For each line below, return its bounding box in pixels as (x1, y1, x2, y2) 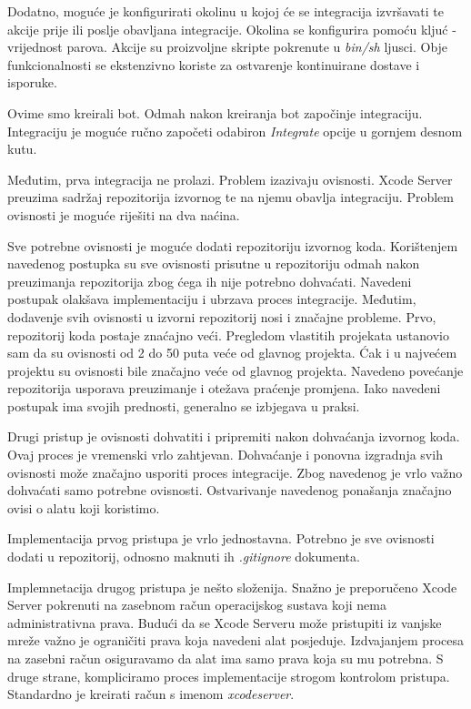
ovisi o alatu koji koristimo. (7, 498, 160, 517)
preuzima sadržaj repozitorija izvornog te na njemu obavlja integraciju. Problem (7, 187, 454, 207)
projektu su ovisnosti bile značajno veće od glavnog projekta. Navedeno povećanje (7, 360, 464, 380)
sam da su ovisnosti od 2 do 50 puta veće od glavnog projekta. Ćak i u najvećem (7, 343, 457, 362)
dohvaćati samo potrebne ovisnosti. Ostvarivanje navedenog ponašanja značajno (7, 481, 452, 500)
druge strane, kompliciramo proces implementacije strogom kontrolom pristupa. (7, 666, 450, 685)
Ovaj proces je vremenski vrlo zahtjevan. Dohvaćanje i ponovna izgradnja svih (7, 445, 443, 464)
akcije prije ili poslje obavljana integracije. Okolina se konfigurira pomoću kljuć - (7, 19, 456, 38)
